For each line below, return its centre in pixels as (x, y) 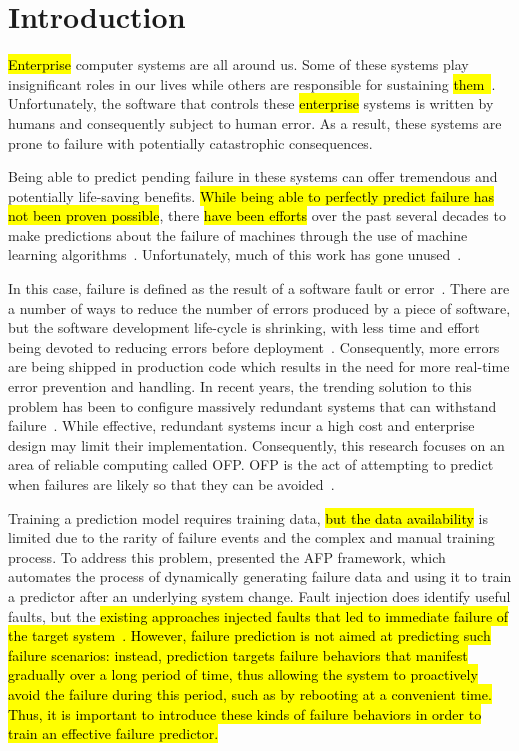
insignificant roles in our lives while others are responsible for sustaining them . (252, 83)
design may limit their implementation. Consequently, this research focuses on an (256, 444)
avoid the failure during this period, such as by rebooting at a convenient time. (250, 693)
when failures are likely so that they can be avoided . (171, 484)
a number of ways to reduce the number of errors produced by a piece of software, (259, 307)
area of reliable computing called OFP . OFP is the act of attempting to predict (251, 464)
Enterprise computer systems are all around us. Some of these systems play (238, 64)
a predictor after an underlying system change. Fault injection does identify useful (259, 595)
